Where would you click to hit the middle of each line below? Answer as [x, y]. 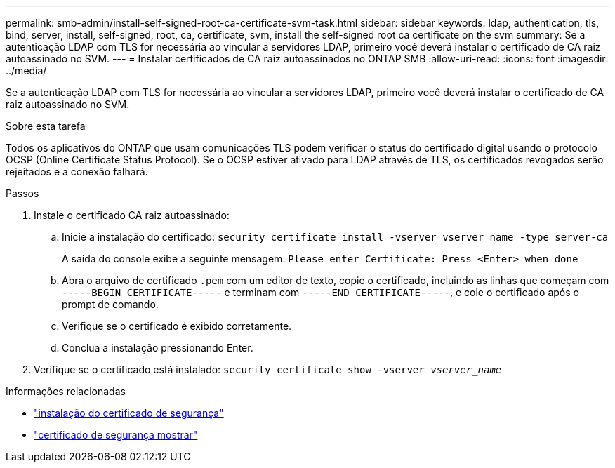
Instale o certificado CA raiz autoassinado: [132, 215]
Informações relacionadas [66, 391]
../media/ [26, 71]
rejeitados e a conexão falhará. [77, 172]
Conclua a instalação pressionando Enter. [158, 348]
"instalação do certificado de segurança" [129, 413]
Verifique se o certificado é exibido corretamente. [177, 326]
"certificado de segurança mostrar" [116, 435]
